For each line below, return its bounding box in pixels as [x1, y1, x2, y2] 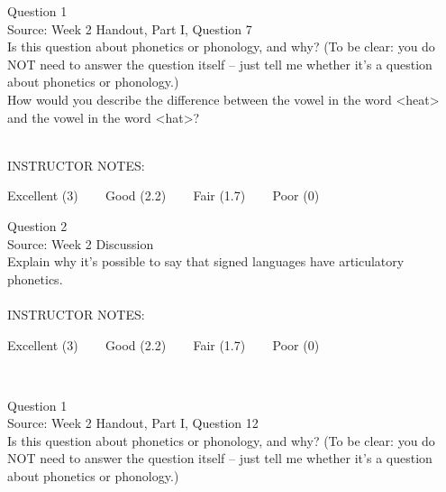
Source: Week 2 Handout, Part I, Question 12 [7, 413, 259, 432]
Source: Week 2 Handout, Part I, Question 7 [7, 19, 252, 38]
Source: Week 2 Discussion [7, 234, 154, 253]
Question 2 [7, 216, 68, 235]
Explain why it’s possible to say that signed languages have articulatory [7, 252, 405, 271]
